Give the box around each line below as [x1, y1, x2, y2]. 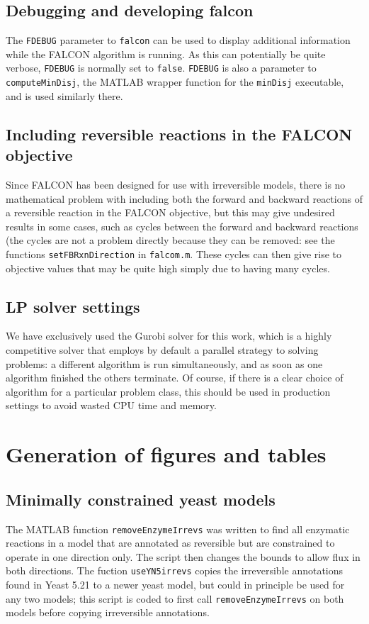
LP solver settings [6, 295, 140, 317]
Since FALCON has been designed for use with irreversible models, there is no [6, 177, 346, 191]
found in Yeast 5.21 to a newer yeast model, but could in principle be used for [6, 577, 345, 592]
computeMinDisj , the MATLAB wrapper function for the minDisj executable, [6, 74, 344, 89]
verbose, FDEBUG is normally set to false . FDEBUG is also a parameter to [6, 60, 317, 75]
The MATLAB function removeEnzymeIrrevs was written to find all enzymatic [6, 521, 350, 536]
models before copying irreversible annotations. [6, 605, 210, 620]
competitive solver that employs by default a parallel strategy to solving [6, 342, 319, 357]
